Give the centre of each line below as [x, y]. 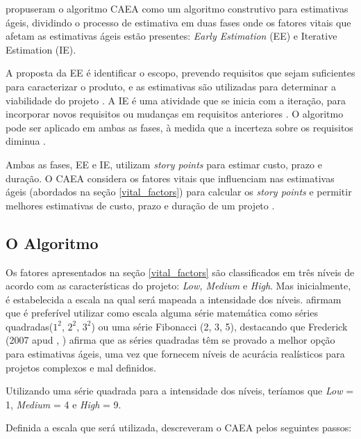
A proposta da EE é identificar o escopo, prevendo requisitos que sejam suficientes [180, 73]
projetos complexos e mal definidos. [81, 367]
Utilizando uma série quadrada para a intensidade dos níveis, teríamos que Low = [180, 391]
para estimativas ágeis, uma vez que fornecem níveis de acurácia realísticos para [175, 354]
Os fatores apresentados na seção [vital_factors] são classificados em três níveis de [180, 272]
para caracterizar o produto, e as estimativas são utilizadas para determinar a [171, 86]
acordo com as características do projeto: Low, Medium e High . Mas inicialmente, [178, 286]
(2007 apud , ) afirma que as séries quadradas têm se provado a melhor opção [170, 340]
